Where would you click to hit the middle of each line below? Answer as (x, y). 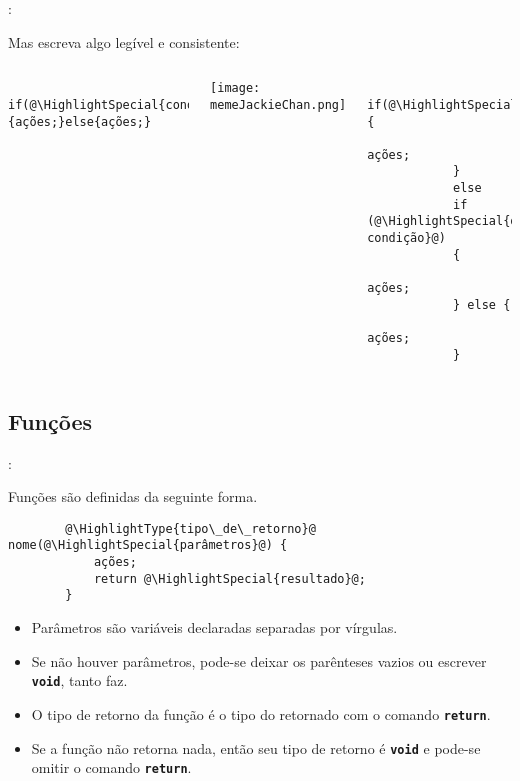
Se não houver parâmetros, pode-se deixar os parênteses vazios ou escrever (259, 660)
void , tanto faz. (79, 680)
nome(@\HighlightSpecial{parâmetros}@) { (148, 545)
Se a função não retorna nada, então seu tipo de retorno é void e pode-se (256, 747)
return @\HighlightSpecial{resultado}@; (229, 578)
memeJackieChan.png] (278, 104)
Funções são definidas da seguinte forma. (133, 496)
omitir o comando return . (111, 767)
